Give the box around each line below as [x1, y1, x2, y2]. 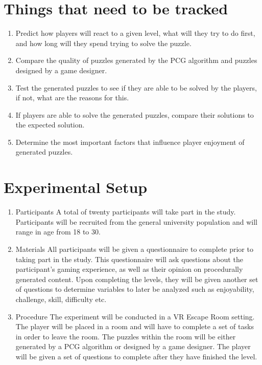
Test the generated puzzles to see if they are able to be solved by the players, [15, 82, 257, 93]
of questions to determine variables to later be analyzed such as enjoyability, [15, 284, 254, 294]
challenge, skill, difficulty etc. [15, 293, 107, 304]
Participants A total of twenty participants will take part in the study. [15, 206, 236, 217]
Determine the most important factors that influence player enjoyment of [15, 136, 245, 147]
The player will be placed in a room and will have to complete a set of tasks [15, 321, 254, 332]
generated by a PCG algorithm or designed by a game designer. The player [15, 341, 251, 352]
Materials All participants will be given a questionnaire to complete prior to [15, 243, 253, 254]
